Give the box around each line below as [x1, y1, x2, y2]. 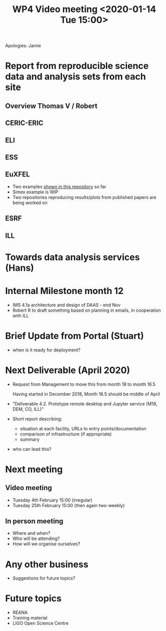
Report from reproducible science [5, 60, 149, 72]
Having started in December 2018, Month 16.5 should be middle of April [12, 391, 160, 397]
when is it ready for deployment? [12, 346, 81, 353]
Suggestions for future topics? [12, 575, 75, 581]
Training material [12, 615, 48, 621]
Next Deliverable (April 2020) [5, 364, 130, 376]
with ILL [12, 312, 29, 318]
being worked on [12, 199, 48, 205]
